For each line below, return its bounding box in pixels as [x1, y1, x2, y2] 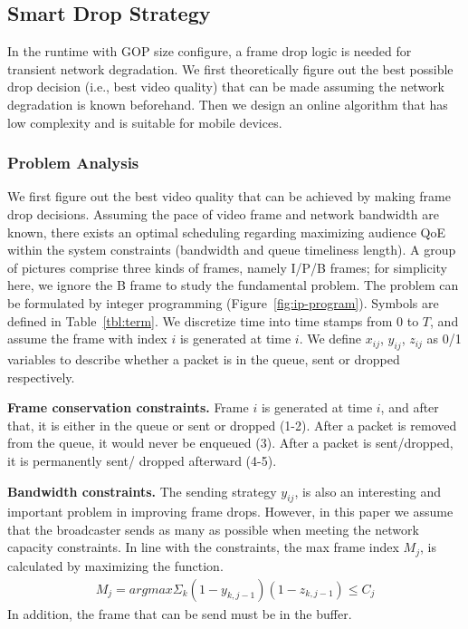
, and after [380, 398, 439, 417]
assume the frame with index [7, 329, 167, 348]
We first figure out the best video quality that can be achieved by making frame [7, 187, 451, 206]
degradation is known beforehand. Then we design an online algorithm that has [7, 94, 448, 113]
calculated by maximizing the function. [7, 556, 224, 575]
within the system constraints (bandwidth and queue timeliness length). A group [7, 240, 456, 259]
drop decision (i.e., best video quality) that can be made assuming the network [7, 77, 444, 96]
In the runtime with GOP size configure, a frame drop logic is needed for [7, 42, 412, 61]
